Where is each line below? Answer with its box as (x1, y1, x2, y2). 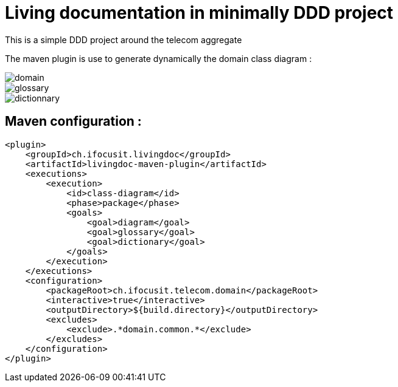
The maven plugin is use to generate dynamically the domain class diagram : (5, 53, 312, 64)
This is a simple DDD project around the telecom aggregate (5, 34, 242, 45)
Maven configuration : (5, 114, 142, 129)
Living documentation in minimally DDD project (5, 2, 394, 23)
